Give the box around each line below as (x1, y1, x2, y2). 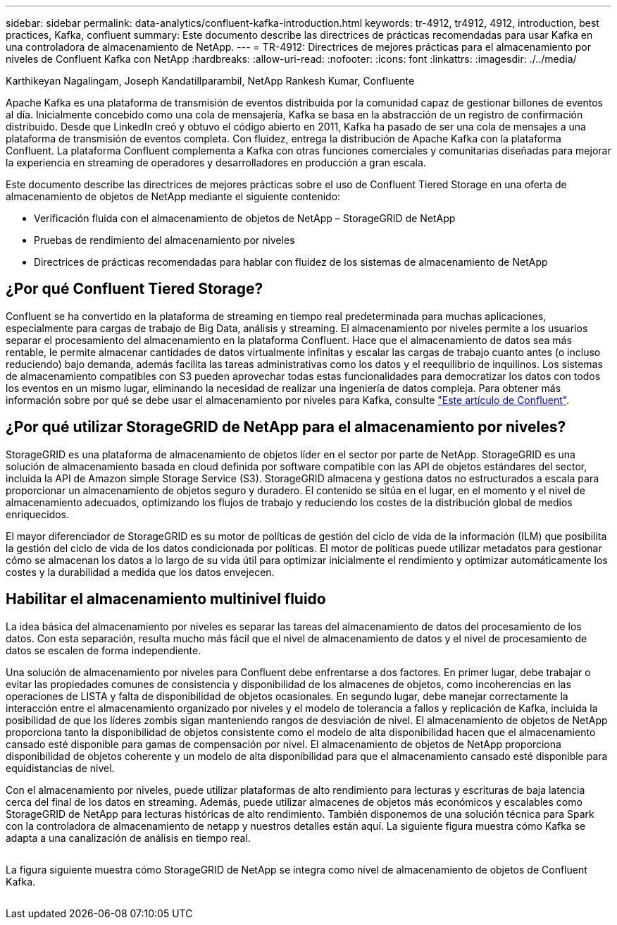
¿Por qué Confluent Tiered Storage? (6, 280, 263, 298)
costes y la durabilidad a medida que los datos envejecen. (6, 565, 275, 578)
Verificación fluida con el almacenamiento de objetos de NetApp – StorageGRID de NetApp (34, 212, 456, 224)
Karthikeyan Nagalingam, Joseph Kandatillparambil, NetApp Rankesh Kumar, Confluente (6, 75, 415, 87)
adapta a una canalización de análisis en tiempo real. (6, 831, 251, 844)
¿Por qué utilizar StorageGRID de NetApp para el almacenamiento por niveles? (6, 418, 566, 436)
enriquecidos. (6, 508, 70, 520)
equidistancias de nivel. (6, 761, 115, 774)
